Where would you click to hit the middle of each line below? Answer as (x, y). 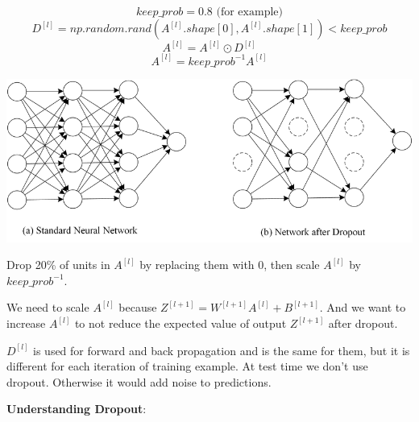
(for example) (249, 12)
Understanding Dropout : (77, 409)
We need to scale (48, 307)
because (138, 307)
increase (26, 323)
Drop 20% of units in (58, 265)
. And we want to (363, 307)
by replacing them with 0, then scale (230, 265)
